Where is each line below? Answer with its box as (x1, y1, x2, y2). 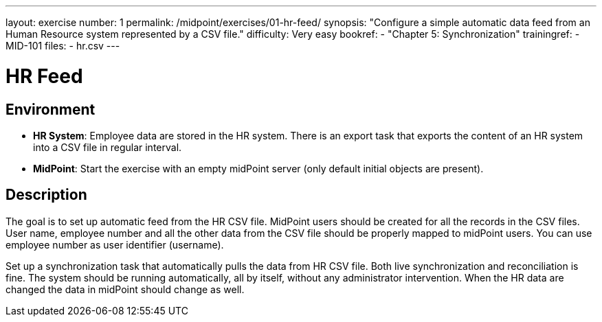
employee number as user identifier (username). (5, 238, 224, 251)
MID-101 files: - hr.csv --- (5, 40, 120, 51)
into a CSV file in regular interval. (33, 141, 182, 153)
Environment (5, 100, 96, 118)
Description (5, 186, 87, 204)
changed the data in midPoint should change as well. (5, 283, 245, 295)
